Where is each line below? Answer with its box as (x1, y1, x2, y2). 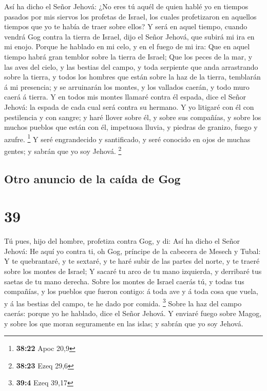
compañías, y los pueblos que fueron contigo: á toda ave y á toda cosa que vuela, (4, 286, 258, 297)
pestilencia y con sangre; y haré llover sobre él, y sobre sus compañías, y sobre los (4, 111, 261, 122)
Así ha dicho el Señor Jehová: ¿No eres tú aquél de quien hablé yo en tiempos (4, 1, 249, 11)
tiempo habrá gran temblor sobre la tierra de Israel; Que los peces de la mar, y (4, 51, 253, 62)
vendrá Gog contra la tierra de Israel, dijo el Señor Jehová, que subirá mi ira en (4, 31, 255, 42)
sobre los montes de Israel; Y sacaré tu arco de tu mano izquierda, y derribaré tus (4, 265, 262, 276)
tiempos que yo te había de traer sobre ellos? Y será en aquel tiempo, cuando (4, 21, 247, 32)
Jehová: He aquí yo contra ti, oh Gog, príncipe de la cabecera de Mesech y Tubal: (4, 245, 261, 256)
